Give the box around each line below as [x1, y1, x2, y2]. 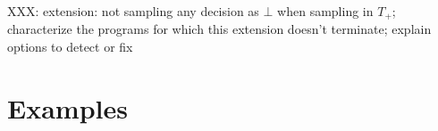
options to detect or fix [7, 37, 133, 56]
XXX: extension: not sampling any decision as [7, 2, 259, 20]
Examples [7, 89, 128, 126]
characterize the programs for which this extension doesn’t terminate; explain [7, 20, 432, 38]
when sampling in [277, 2, 374, 20]
